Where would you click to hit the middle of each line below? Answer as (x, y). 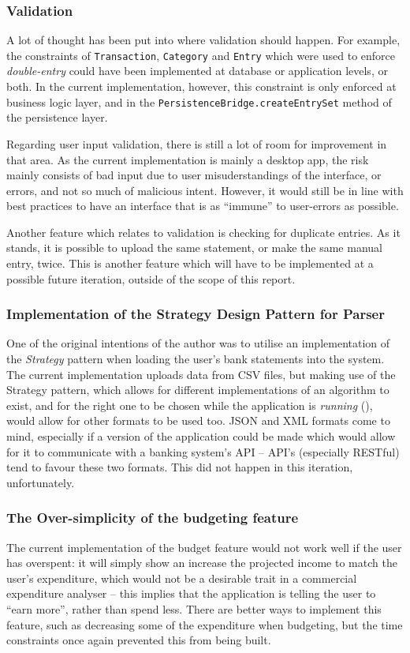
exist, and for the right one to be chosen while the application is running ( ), (190, 405)
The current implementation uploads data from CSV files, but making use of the (201, 374)
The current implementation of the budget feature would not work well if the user (204, 547)
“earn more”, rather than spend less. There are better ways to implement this (194, 609)
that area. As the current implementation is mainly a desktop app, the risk (188, 159)
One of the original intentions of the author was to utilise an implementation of (198, 343)
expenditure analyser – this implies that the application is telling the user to (191, 593)
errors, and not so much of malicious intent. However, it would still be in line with (205, 190)
